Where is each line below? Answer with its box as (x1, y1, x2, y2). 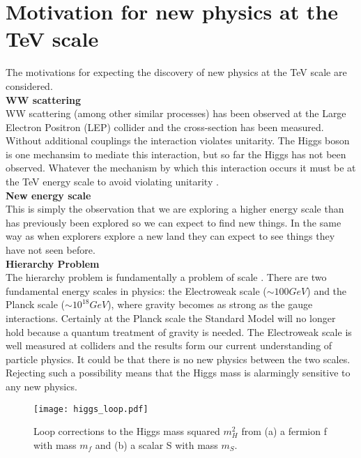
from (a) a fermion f (241, 424, 327, 438)
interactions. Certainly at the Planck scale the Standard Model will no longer (6, 311, 336, 325)
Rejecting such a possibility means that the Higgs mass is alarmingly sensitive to (6, 365, 351, 380)
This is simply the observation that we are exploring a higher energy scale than (6, 201, 344, 216)
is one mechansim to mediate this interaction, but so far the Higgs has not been (6, 146, 346, 161)
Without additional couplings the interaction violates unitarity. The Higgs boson (6, 133, 350, 148)
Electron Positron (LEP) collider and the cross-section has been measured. (6, 119, 324, 134)
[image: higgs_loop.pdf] (33, 404, 148, 414)
